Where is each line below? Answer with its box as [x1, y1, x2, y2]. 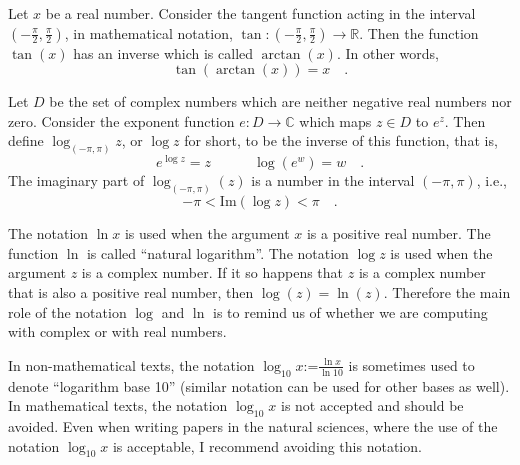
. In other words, [336, 42, 439, 63]
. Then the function [359, 22, 479, 43]
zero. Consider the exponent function [8, 110, 235, 131]
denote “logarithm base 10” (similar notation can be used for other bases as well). [8, 375, 510, 396]
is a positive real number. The [306, 223, 491, 244]
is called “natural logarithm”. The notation [86, 242, 349, 263]
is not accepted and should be [280, 395, 464, 416]
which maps [299, 110, 372, 131]
